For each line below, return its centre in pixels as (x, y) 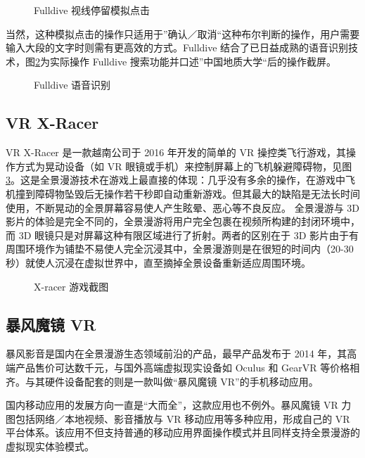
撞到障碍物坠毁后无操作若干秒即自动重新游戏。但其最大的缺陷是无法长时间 (187, 193)
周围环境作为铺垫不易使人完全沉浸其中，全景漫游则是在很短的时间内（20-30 (180, 249)
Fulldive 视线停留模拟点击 (92, 10)
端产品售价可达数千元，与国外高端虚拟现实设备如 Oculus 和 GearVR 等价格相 (183, 367)
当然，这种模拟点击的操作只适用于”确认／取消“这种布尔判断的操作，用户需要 (183, 33)
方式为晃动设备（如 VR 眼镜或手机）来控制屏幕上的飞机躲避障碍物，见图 (184, 166)
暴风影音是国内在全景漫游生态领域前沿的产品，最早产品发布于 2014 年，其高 (181, 354)
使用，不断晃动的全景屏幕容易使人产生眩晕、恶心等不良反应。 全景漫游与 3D (183, 207)
